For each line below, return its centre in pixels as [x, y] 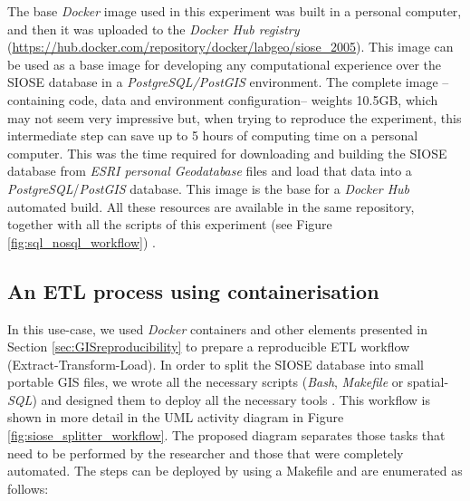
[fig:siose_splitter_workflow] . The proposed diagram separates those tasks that [226, 435]
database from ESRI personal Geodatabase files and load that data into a [210, 171]
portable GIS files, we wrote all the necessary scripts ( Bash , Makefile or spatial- [228, 382]
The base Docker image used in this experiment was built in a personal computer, [235, 11]
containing [36, 99]
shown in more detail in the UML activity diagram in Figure [176, 417]
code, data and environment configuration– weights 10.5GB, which [254, 99]
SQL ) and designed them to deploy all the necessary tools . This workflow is [219, 399]
